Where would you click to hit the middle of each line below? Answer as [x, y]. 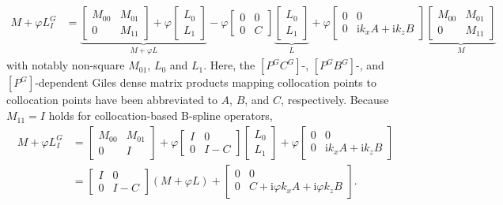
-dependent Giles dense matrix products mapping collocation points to [206, 82]
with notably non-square [66, 65]
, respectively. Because [335, 100]
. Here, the [229, 65]
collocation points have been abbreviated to [112, 100]
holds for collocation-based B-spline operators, [161, 116]
